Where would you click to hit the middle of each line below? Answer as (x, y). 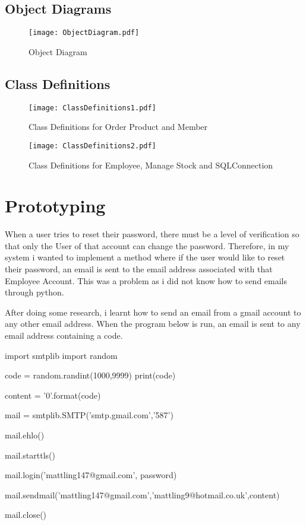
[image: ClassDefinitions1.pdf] (92, 108)
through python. (34, 292)
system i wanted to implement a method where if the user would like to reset (145, 257)
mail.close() (26, 515)
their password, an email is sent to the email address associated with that (139, 269)
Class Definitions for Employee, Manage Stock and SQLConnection (151, 165)
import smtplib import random (61, 355)
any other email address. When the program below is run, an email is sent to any (153, 324)
